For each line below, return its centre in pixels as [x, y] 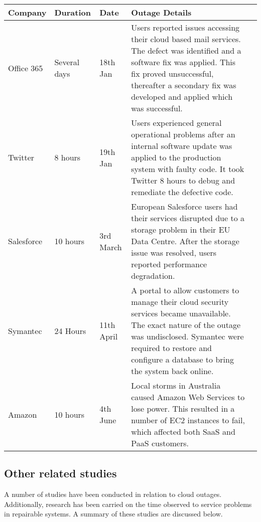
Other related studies [60, 473]
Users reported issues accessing [185, 27]
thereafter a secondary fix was [184, 85]
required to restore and [171, 348]
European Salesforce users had [184, 206]
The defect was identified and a [186, 50]
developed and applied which [182, 97]
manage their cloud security [180, 302]
